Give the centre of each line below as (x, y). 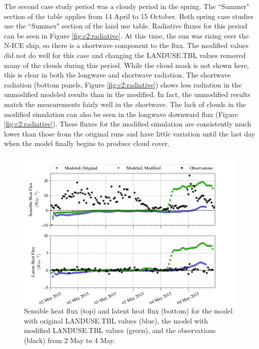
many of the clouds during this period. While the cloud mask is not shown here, (126, 65)
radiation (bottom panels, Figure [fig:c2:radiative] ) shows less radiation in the (123, 84)
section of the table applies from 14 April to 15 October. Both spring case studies (129, 16)
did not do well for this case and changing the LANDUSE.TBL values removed (125, 55)
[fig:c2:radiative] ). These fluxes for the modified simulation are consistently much (128, 124)
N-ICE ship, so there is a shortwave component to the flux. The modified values (126, 45)
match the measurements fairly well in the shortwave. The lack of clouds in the (125, 104)
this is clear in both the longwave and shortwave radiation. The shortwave (117, 75)
